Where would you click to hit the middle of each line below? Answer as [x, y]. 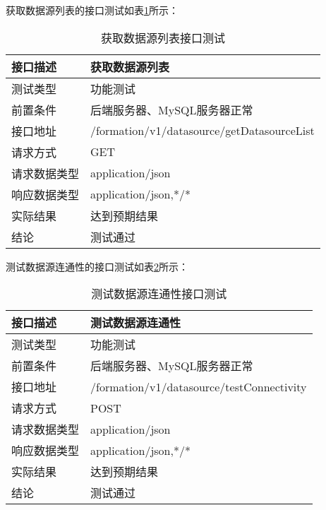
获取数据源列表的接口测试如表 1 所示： [92, 10]
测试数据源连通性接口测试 [159, 294]
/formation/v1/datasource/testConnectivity [199, 386]
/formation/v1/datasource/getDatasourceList [203, 131]
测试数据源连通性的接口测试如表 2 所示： [97, 266]
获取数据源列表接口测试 [163, 37]
